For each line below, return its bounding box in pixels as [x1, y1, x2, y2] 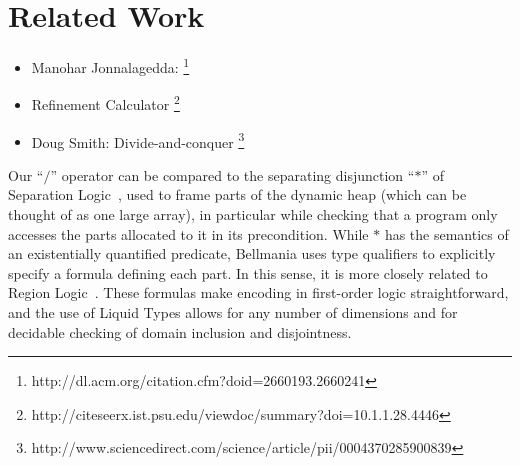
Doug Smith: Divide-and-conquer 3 [31, 128, 245, 152]
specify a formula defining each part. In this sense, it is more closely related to [8, 262, 488, 283]
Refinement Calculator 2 [31, 91, 180, 115]
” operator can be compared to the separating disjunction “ [50, 164, 415, 185]
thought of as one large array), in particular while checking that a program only [8, 204, 498, 225]
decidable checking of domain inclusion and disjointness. [8, 321, 352, 342]
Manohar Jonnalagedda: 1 [31, 54, 190, 77]
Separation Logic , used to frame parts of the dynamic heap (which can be [8, 184, 467, 205]
